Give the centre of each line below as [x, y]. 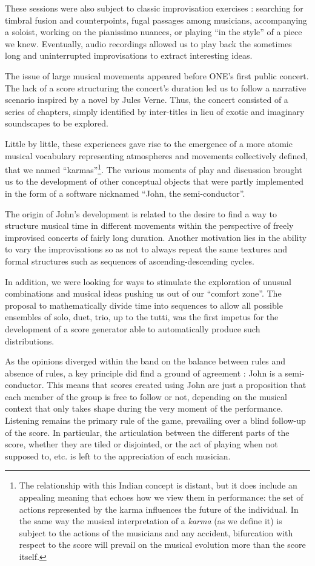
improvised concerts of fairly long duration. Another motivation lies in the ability [156, 237]
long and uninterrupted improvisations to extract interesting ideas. [129, 55]
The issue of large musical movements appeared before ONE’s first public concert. [157, 75]
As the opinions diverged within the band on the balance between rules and [145, 361]
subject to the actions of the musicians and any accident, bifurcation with [156, 532]
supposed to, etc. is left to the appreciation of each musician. [118, 456]
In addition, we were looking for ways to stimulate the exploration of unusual [148, 281]
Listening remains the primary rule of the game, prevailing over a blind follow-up [155, 420]
